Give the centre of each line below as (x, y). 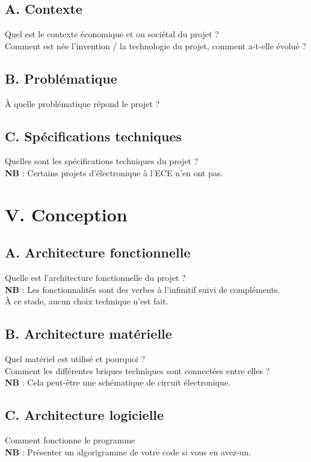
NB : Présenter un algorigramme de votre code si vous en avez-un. (128, 451)
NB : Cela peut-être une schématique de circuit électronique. (118, 382)
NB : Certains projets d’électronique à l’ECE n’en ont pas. (114, 172)
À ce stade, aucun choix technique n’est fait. (87, 301)
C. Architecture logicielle (85, 415)
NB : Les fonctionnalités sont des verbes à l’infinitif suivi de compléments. (143, 289)
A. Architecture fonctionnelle (98, 252)
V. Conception (66, 214)
